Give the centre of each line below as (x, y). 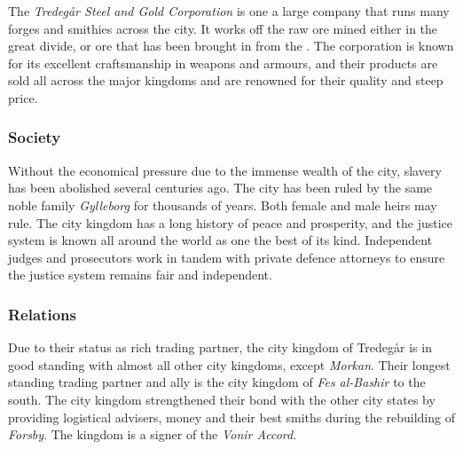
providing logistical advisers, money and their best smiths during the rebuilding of (231, 417)
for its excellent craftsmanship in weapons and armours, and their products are (223, 63)
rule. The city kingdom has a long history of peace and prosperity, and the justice (230, 222)
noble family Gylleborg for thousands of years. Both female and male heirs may (223, 205)
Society (35, 137)
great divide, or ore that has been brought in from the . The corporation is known (231, 46)
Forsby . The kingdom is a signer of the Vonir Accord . (153, 434)
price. (23, 97)
